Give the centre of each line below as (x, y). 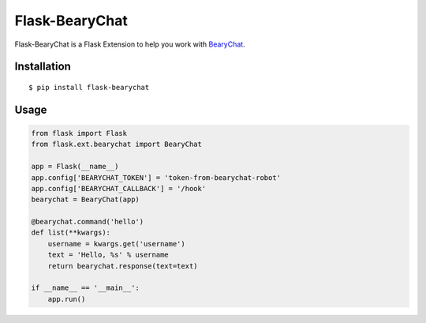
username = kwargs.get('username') (116, 244)
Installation (43, 67)
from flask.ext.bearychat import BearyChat (117, 145)
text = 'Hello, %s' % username (108, 255)
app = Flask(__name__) (75, 167)
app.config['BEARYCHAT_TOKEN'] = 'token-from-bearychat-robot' (156, 177)
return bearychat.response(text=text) (123, 266)
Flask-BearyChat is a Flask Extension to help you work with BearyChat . (130, 44)
